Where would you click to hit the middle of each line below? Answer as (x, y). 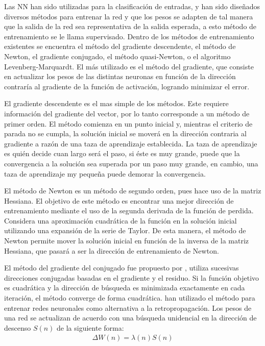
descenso (18, 327)
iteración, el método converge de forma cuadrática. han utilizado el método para (130, 298)
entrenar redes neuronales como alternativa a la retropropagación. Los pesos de (128, 307)
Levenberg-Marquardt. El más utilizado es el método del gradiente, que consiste (129, 66)
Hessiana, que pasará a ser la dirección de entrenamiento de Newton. (112, 250)
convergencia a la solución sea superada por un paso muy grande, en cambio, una (131, 163)
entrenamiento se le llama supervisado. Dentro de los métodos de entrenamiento (129, 36)
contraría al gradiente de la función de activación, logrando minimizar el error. (127, 86)
